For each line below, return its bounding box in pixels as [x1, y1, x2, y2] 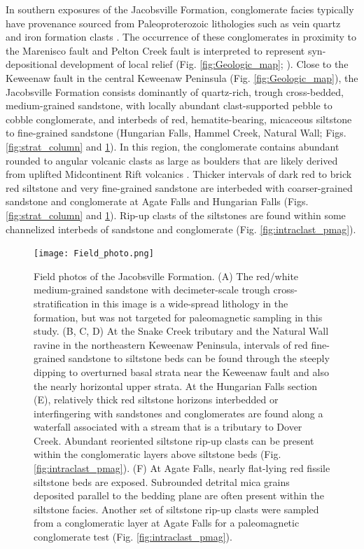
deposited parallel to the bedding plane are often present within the [34, 488, 324, 503]
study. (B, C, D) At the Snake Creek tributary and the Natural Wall [34, 324, 329, 338]
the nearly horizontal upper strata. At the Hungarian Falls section [34, 378, 318, 393]
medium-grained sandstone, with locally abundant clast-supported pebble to [6, 98, 332, 113]
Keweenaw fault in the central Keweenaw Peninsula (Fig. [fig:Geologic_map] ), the [6, 70, 358, 85]
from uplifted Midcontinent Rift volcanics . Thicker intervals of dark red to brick [6, 167, 352, 181]
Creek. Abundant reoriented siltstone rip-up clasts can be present [34, 433, 314, 447]
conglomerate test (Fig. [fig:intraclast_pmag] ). [34, 529, 232, 544]
